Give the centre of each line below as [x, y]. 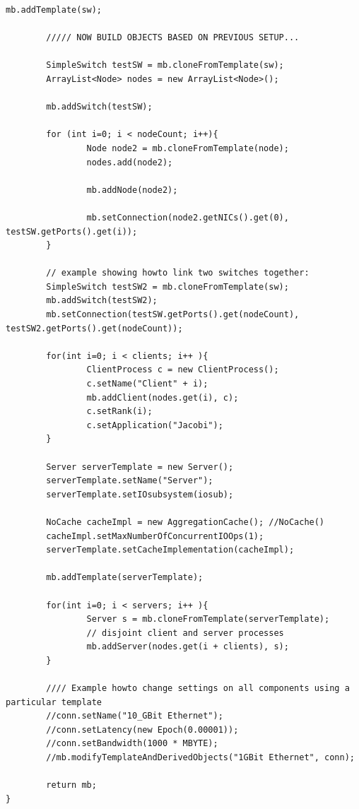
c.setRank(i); [119, 412]
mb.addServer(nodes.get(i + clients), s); [188, 647]
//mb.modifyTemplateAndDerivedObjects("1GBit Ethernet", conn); [200, 758]
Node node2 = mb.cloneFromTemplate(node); [188, 148]
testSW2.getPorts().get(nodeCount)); [94, 328]
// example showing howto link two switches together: [178, 273]
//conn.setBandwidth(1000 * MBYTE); [132, 744]
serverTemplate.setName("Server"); [130, 481]
